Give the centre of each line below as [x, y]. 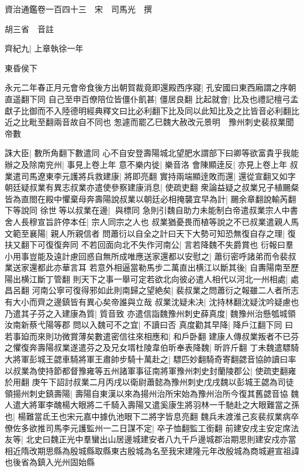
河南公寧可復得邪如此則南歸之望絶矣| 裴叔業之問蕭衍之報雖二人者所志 [165, 290]
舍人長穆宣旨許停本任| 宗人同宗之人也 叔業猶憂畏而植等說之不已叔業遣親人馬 [152, 221]
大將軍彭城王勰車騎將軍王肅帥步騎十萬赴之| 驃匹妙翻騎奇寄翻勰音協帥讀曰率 [151, 359]
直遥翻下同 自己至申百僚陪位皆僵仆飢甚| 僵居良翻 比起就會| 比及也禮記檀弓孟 [152, 98]
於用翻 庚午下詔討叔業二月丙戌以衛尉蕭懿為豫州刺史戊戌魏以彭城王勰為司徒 [149, 382]
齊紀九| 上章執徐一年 [44, 48]
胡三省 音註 [29, 28]
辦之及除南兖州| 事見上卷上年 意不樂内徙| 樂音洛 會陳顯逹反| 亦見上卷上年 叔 [151, 164]
